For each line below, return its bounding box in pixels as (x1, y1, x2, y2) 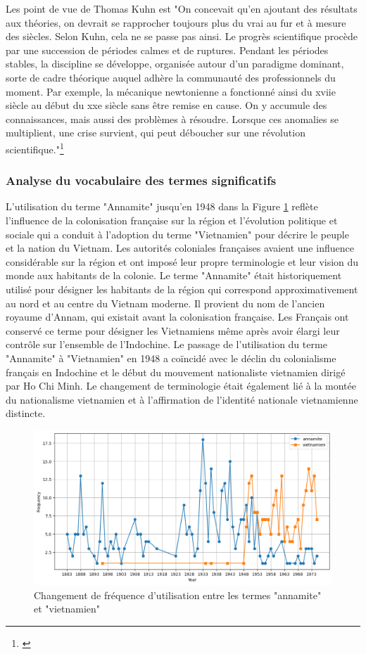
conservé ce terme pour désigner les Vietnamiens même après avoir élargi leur (6, 323, 340, 338)
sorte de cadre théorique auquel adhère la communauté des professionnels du (6, 70, 336, 84)
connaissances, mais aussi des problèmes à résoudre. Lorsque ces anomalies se (6, 111, 339, 126)
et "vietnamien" (34, 601, 101, 616)
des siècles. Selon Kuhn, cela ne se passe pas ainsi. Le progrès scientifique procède (6, 29, 358, 44)
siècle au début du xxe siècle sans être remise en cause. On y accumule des (6, 98, 327, 113)
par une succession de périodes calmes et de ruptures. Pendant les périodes (6, 42, 329, 57)
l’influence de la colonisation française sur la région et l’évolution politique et (6, 213, 338, 227)
